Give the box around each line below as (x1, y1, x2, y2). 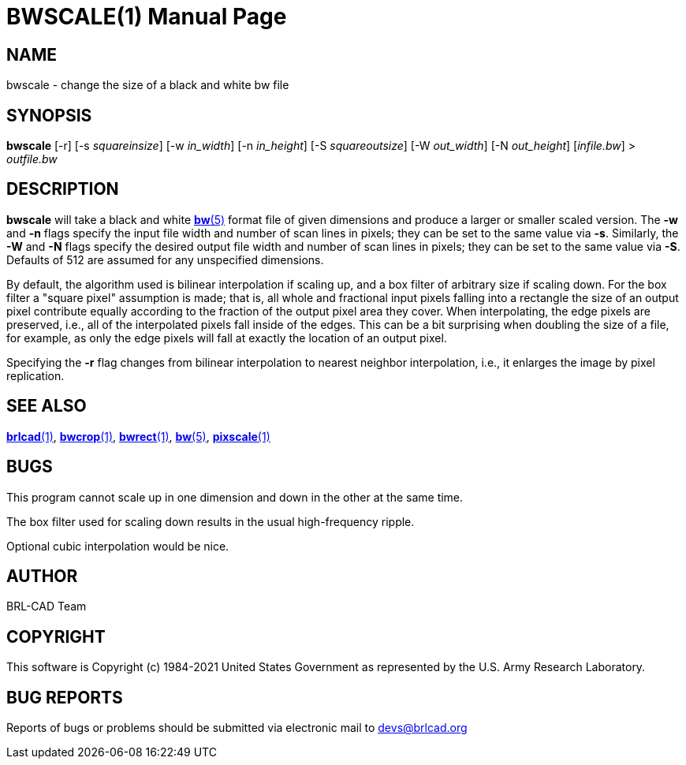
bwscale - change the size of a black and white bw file (6, 78, 289, 92)
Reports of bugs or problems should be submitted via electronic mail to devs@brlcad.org (6, 721, 468, 735)
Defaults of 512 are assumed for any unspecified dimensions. (6, 252, 324, 267)
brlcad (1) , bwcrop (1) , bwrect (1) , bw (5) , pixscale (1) (6, 429, 270, 443)
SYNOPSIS (6, 105, 92, 125)
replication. (6, 368, 65, 382)
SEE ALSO (6, 396, 87, 416)
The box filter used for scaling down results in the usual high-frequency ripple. (6, 514, 415, 528)
